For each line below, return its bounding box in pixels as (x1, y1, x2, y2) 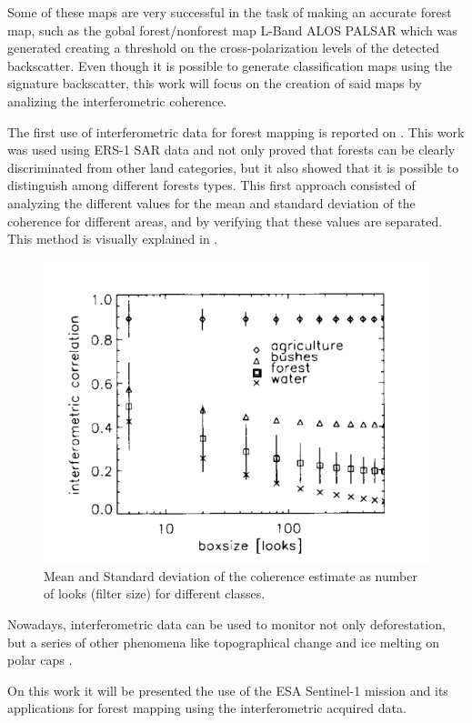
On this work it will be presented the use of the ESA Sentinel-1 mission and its (7, 680, 448, 699)
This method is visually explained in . (7, 229, 218, 248)
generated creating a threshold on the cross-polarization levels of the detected (7, 38, 439, 57)
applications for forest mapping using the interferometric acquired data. (7, 698, 407, 718)
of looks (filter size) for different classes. (44, 584, 266, 603)
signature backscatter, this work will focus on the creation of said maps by (7, 74, 422, 93)
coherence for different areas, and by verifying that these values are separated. (7, 211, 443, 230)
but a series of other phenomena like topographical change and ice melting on (7, 632, 440, 651)
